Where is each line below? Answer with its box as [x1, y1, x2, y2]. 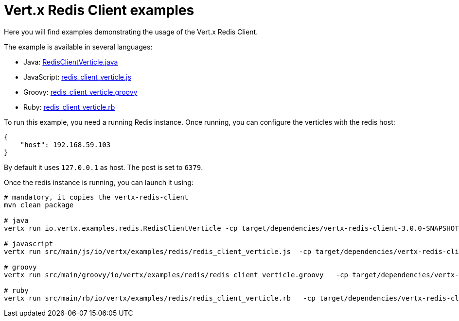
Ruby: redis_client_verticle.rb [23, 102, 115, 111]
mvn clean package [4, 201, 74, 209]
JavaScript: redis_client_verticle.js [23, 72, 131, 81]
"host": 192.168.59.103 [20, 140, 111, 149]
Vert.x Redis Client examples [4, 2, 194, 18]
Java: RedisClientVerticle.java [23, 57, 118, 66]
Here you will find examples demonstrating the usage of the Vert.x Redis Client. [4, 27, 258, 36]
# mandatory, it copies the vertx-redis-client [4, 193, 189, 201]
